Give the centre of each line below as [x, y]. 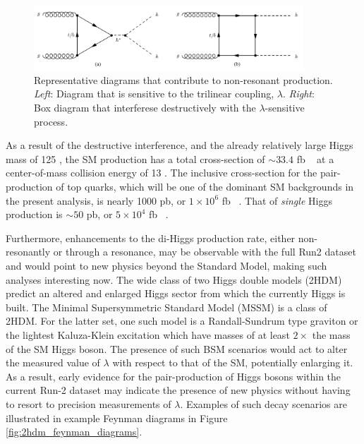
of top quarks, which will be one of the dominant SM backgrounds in [205, 187]
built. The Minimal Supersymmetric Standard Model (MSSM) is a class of [166, 307]
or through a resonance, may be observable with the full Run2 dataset [205, 252]
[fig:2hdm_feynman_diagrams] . [74, 432]
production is [34, 214]
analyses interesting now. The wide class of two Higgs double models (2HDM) [174, 279]
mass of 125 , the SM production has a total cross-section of [135, 158]
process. [51, 121]
